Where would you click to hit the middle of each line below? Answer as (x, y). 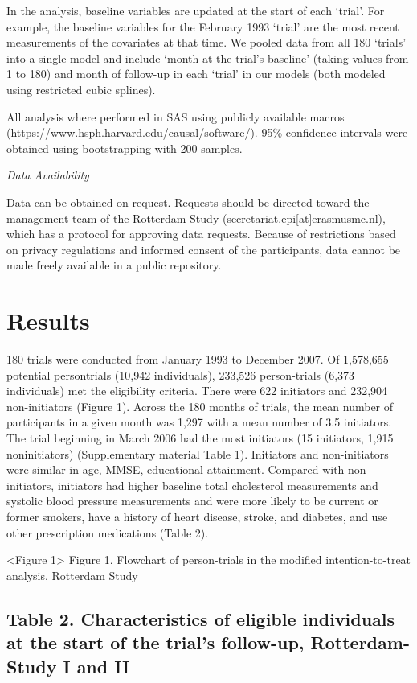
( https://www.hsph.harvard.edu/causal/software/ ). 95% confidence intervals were (207, 132)
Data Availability (48, 175)
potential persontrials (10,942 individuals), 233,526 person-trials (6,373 (181, 374)
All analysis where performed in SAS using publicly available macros (176, 116)
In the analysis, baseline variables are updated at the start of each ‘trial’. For (196, 10)
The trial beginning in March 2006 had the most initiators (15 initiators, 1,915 (200, 438)
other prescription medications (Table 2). (108, 532)
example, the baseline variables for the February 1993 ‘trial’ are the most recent (203, 26)
